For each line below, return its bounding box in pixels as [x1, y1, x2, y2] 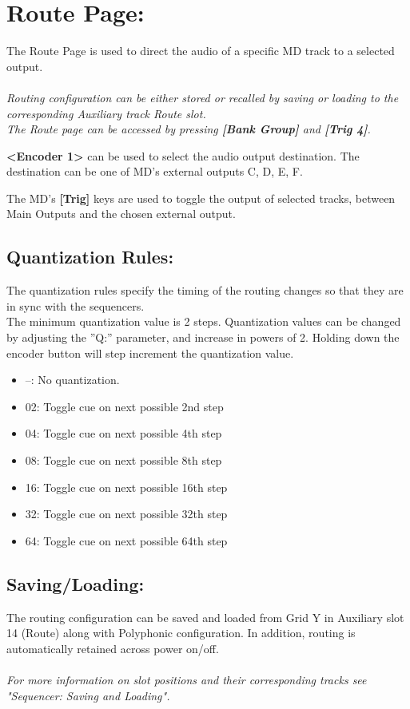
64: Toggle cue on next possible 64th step [25, 532, 228, 549]
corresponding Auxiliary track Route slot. [6, 105, 206, 121]
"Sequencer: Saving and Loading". [6, 687, 170, 703]
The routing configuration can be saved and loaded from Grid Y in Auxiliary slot [6, 608, 404, 625]
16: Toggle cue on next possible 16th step [25, 478, 228, 495]
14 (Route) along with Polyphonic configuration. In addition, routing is [6, 624, 356, 641]
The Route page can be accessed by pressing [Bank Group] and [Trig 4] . [6, 121, 371, 137]
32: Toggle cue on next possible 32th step [25, 505, 228, 522]
